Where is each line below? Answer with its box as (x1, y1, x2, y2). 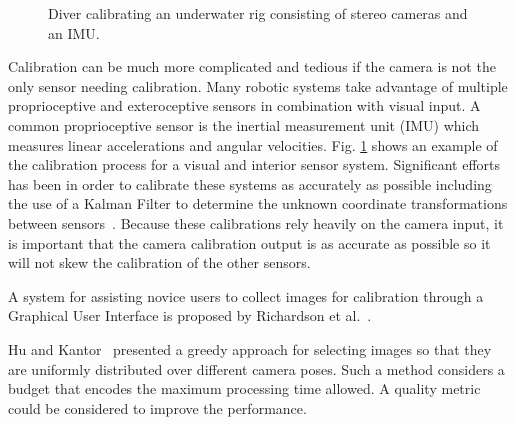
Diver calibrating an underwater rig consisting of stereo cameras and (48, 3, 468, 23)
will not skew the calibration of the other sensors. (8, 252, 311, 273)
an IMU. (48, 22, 100, 43)
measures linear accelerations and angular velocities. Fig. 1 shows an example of (8, 134, 498, 155)
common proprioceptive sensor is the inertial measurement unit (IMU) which (8, 114, 480, 135)
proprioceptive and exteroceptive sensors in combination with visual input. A (8, 95, 481, 116)
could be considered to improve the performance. (8, 397, 307, 418)
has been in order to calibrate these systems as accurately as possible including (8, 173, 492, 194)
